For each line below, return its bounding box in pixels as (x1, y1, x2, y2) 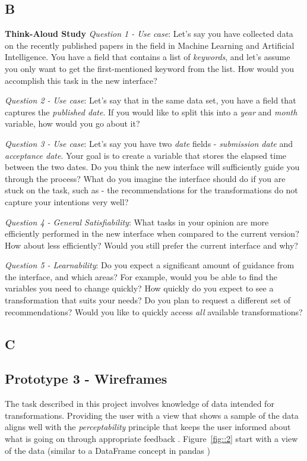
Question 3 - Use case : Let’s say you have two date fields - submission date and (5, 137, 293, 149)
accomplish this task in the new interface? (5, 74, 157, 86)
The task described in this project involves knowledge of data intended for (5, 397, 274, 410)
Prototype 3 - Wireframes (5, 369, 167, 388)
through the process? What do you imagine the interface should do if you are (5, 172, 286, 184)
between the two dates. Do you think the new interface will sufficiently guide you (5, 161, 300, 173)
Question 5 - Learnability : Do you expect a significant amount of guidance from (5, 259, 295, 271)
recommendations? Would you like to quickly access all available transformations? (5, 305, 303, 318)
